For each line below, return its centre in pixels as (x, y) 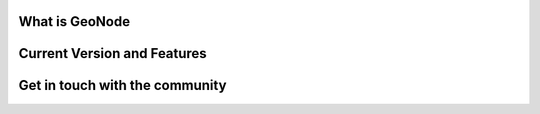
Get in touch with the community (122, 85)
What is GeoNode (74, 21)
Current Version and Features (112, 53)
